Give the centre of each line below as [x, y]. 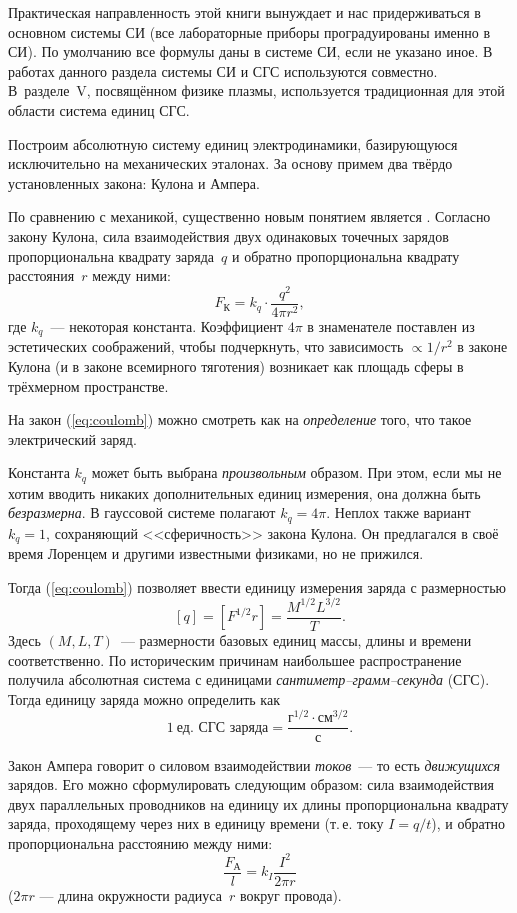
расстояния [41, 275]
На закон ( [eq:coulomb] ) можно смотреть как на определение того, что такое [240, 419]
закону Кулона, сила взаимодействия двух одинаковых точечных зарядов [228, 235]
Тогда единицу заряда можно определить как [144, 698]
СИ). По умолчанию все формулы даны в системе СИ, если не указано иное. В [250, 51]
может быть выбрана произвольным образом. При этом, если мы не [296, 472]
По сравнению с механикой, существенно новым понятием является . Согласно [249, 216]
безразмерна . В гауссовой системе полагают [142, 512]
